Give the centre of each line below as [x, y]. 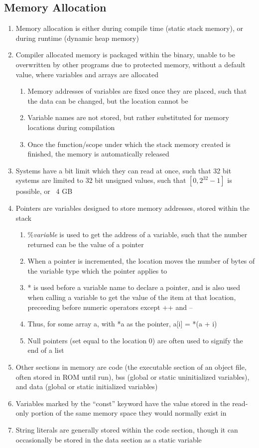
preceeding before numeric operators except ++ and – [110, 307]
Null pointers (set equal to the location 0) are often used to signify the [135, 340]
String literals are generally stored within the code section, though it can [127, 430]
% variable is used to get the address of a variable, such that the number [137, 234]
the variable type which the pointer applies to [97, 270]
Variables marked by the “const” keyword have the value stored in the [123, 403]
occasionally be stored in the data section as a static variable [109, 439]
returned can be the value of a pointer [86, 244]
